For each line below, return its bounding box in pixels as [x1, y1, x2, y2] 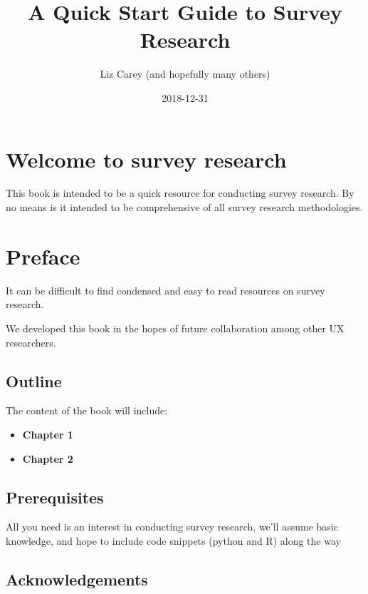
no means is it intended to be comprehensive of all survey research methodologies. [6, 200, 363, 215]
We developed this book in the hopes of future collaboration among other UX [6, 320, 345, 335]
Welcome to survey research [6, 144, 287, 173]
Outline [6, 369, 62, 391]
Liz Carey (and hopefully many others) [100, 66, 270, 81]
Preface [6, 241, 80, 270]
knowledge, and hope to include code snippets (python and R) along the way [6, 533, 341, 548]
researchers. [6, 334, 56, 349]
